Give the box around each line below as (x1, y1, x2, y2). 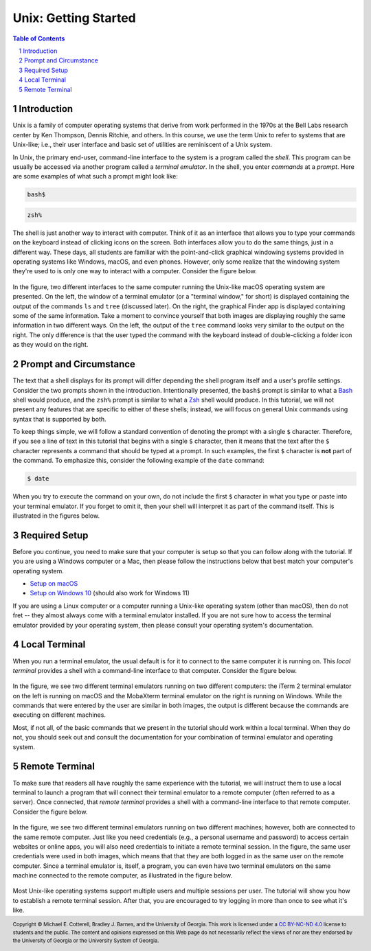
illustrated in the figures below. (12, 512, 100, 520)
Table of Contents (12, 34, 65, 43)
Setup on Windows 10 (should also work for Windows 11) (30, 589, 190, 597)
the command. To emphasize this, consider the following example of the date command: (12, 457, 265, 465)
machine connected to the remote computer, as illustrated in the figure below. (12, 871, 233, 880)
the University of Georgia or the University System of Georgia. (12, 937, 159, 944)
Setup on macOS (30, 580, 78, 588)
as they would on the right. (12, 341, 89, 349)
